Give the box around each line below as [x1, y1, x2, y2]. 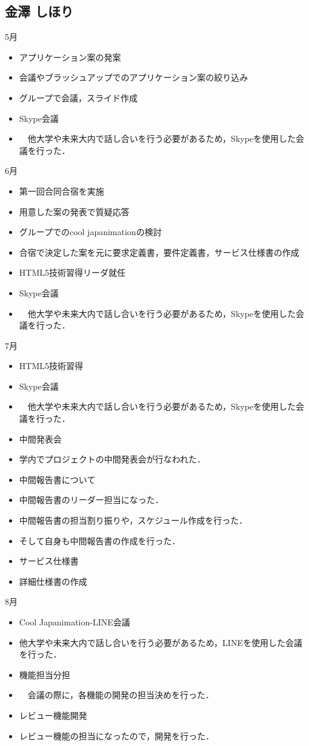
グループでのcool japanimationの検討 [19, 225, 162, 238]
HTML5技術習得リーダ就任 [19, 266, 125, 279]
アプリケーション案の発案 [19, 50, 121, 63]
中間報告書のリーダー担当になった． [19, 493, 164, 506]
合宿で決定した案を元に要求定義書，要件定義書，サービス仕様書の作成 [19, 245, 299, 258]
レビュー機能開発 [19, 708, 87, 721]
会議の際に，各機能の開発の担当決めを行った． [27, 688, 214, 701]
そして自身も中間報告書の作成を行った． [19, 534, 181, 547]
